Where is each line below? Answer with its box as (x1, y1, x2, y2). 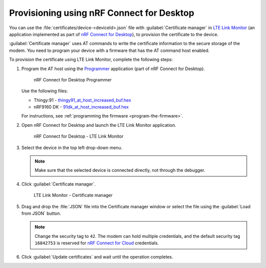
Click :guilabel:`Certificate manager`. (21, 181, 96, 187)
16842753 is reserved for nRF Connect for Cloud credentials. (34, 240, 159, 246)
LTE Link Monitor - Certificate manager (33, 192, 113, 198)
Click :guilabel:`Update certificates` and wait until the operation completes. (21, 254, 173, 260)
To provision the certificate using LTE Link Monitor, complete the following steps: (9, 57, 173, 63)
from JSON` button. (21, 210, 62, 216)
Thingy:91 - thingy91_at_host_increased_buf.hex (33, 97, 132, 103)
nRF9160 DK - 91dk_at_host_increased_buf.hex (33, 104, 129, 110)
